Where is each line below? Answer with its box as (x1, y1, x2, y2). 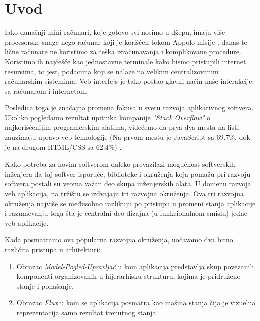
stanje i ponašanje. (16, 280, 74, 291)
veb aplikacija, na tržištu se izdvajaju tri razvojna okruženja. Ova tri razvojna (5, 188, 244, 199)
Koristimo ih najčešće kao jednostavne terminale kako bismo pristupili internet (5, 56, 246, 66)
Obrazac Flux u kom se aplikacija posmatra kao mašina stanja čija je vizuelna (16, 297, 256, 308)
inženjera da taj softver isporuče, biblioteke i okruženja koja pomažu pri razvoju (5, 168, 251, 179)
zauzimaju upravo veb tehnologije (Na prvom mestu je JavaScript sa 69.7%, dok (5, 132, 250, 142)
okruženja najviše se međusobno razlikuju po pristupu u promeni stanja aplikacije (5, 198, 256, 208)
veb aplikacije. (5, 217, 49, 228)
